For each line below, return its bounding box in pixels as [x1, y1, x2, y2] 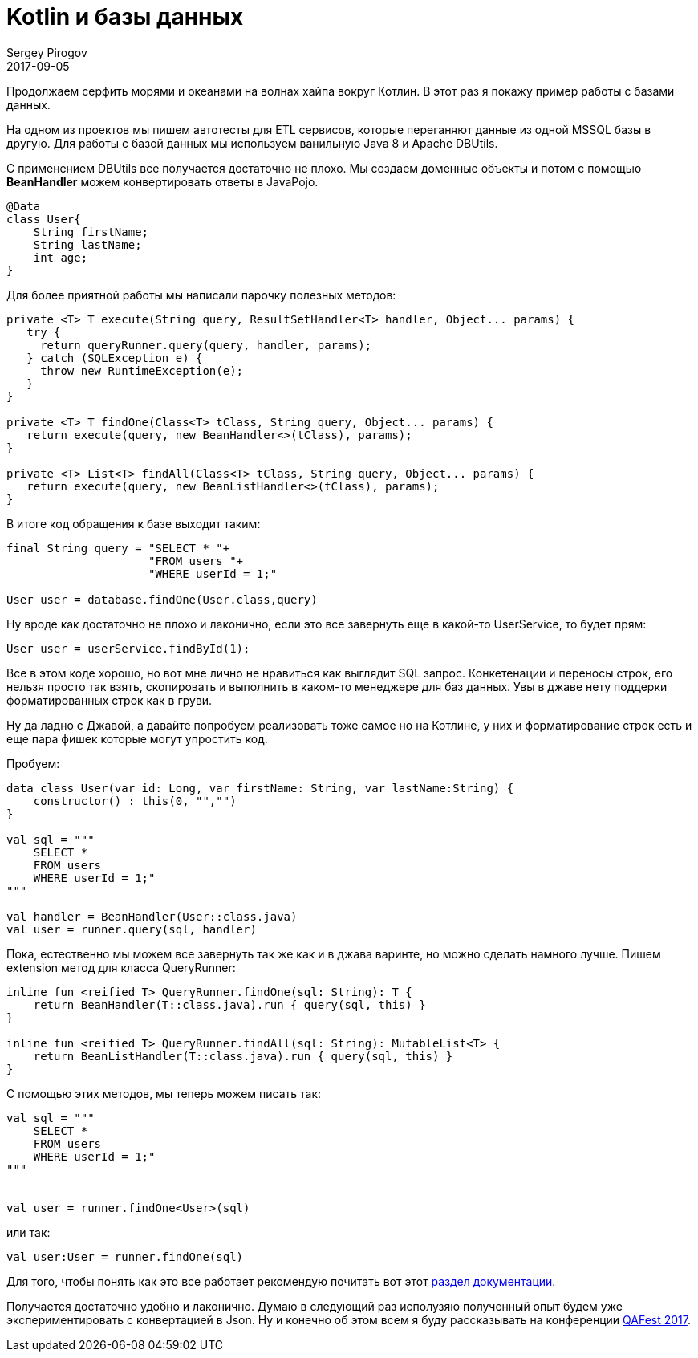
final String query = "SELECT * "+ [6, 541, 230, 555]
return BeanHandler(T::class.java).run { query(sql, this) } [33, 998, 426, 1011]
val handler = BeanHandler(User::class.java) [6, 909, 298, 923]
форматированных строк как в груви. [6, 693, 213, 707]
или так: [6, 1225, 51, 1239]
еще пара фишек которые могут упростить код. [6, 731, 268, 746]
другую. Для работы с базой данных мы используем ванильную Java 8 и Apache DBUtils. [6, 136, 498, 150]
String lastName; [33, 238, 142, 251]
